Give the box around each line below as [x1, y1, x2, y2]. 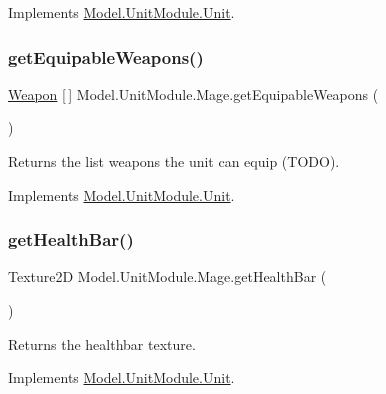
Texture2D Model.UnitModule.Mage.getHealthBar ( [8, 266, 327, 287]
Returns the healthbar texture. [8, 333, 196, 354]
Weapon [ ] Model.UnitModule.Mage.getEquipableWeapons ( [8, 83, 379, 104]
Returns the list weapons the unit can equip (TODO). [8, 151, 340, 171]
